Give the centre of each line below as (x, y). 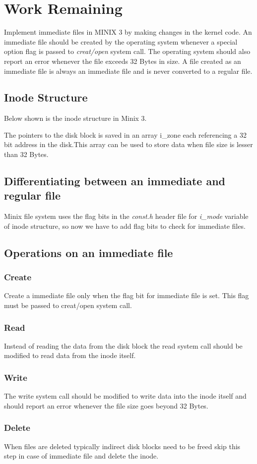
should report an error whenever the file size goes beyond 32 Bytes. (106, 405)
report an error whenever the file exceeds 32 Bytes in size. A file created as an (123, 61)
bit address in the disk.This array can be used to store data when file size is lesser (128, 144)
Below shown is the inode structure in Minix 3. (75, 118)
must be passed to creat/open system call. (68, 305)
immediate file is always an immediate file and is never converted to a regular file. (128, 71)
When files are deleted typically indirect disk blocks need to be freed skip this (122, 446)
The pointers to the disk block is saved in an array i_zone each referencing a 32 (125, 134)
